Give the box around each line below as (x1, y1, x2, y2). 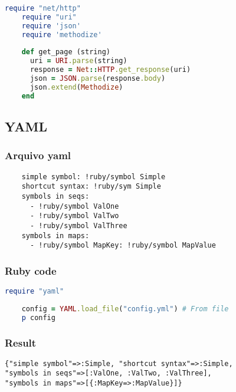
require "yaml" (5, 287, 64, 296)
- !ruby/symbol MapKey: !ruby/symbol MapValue (29, 241, 216, 250)
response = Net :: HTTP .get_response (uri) (29, 65, 191, 74)
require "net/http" (5, 4, 81, 12)
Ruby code (5, 263, 57, 278)
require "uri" (21, 12, 77, 21)
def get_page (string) (21, 48, 110, 57)
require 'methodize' (21, 30, 102, 39)
